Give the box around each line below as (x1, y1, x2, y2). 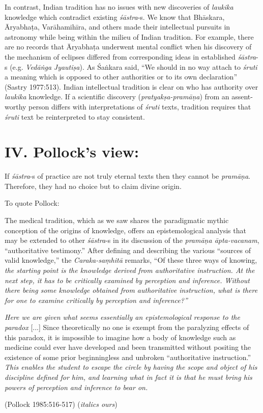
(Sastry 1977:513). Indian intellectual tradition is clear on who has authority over (5, 81, 258, 92)
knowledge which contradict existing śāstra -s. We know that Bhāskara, (5, 11, 225, 22)
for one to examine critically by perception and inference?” (5, 294, 188, 305)
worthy (5, 101, 26, 112)
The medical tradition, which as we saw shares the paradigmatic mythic (5, 215, 229, 226)
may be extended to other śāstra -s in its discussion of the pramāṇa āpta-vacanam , (5, 235, 259, 245)
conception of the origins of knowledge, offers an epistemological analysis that (5, 225, 246, 235)
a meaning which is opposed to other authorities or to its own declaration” (5, 71, 238, 82)
